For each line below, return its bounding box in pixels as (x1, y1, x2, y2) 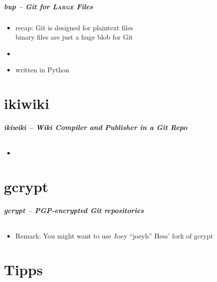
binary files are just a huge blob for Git (15, 32, 133, 42)
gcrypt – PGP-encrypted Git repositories (4, 205, 144, 215)
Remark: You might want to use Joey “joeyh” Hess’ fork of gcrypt (15, 230, 213, 240)
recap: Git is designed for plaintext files (15, 22, 133, 32)
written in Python (15, 65, 70, 75)
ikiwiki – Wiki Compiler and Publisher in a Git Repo (4, 122, 187, 132)
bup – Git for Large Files (4, 1, 93, 11)
